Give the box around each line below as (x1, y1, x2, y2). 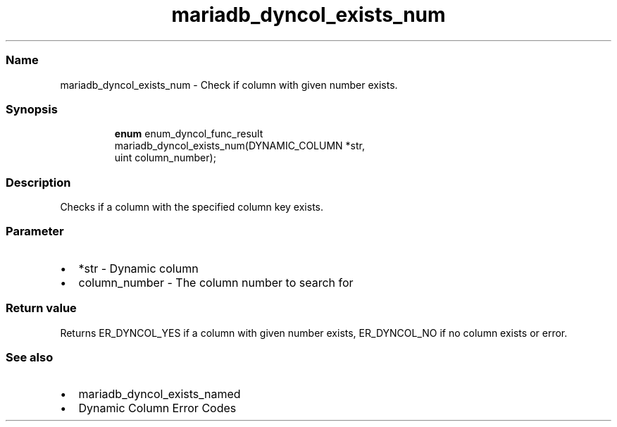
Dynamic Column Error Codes (78, 401, 237, 416)
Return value (6, 301, 77, 316)
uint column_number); (114, 151, 216, 164)
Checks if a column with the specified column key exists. (60, 201, 324, 213)
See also (6, 349, 54, 364)
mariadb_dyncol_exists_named (78, 387, 241, 402)
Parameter (6, 224, 64, 239)
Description (6, 175, 71, 190)
